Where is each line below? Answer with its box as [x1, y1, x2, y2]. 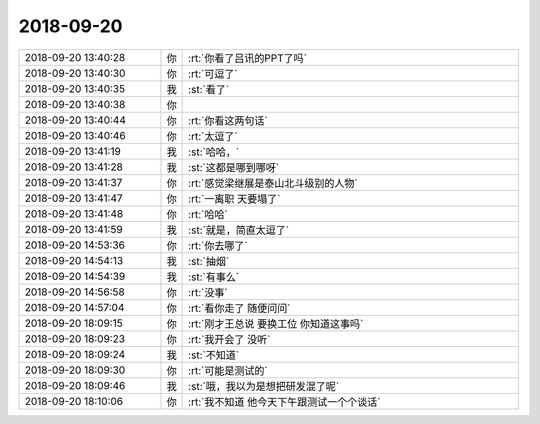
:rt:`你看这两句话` [188, 113, 269, 127]
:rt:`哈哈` [188, 207, 229, 221]
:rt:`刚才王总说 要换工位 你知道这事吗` [188, 316, 364, 330]
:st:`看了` [188, 82, 230, 96]
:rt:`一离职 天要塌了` [188, 191, 281, 205]
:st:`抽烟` [188, 254, 230, 268]
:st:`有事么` [188, 270, 240, 284]
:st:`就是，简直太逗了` [188, 223, 290, 237]
